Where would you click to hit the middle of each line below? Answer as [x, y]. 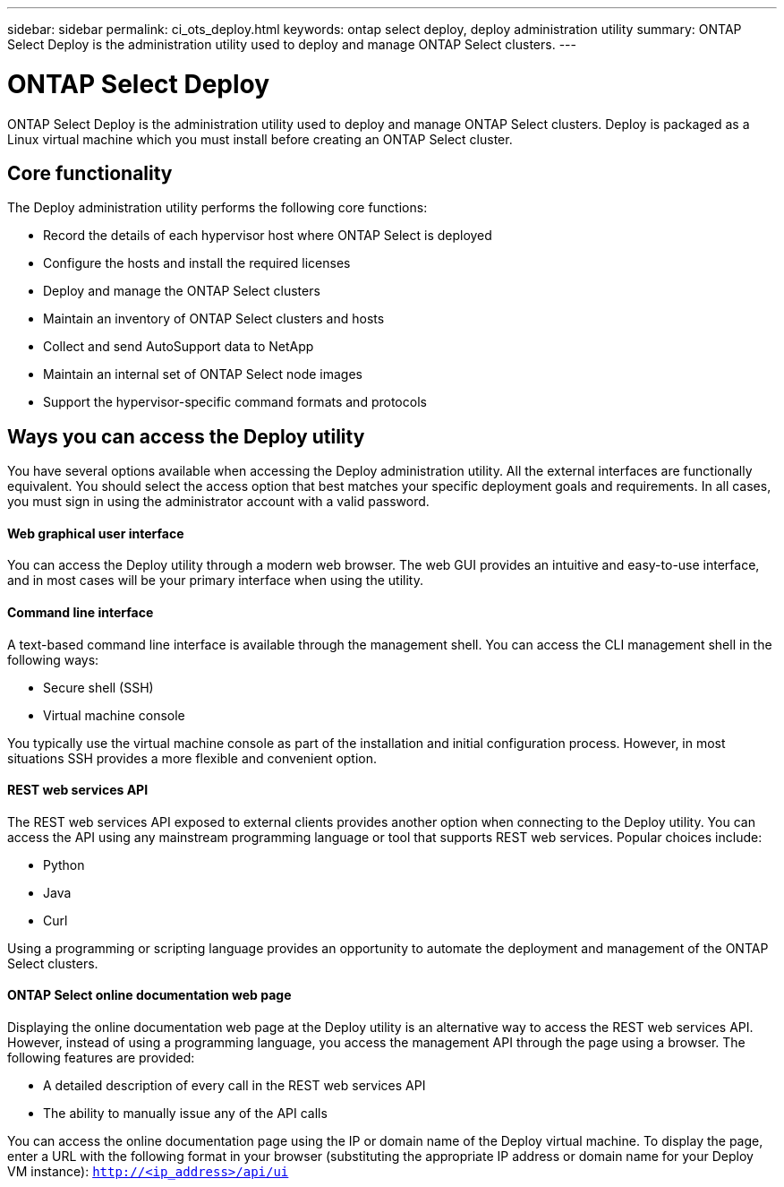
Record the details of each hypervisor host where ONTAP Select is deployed [268, 236]
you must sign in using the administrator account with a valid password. [218, 502]
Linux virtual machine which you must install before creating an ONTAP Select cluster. [260, 139]
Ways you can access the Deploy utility [186, 436]
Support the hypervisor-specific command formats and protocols [235, 402]
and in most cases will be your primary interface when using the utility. [215, 581]
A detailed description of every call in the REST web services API [234, 1086]
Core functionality [90, 173]
